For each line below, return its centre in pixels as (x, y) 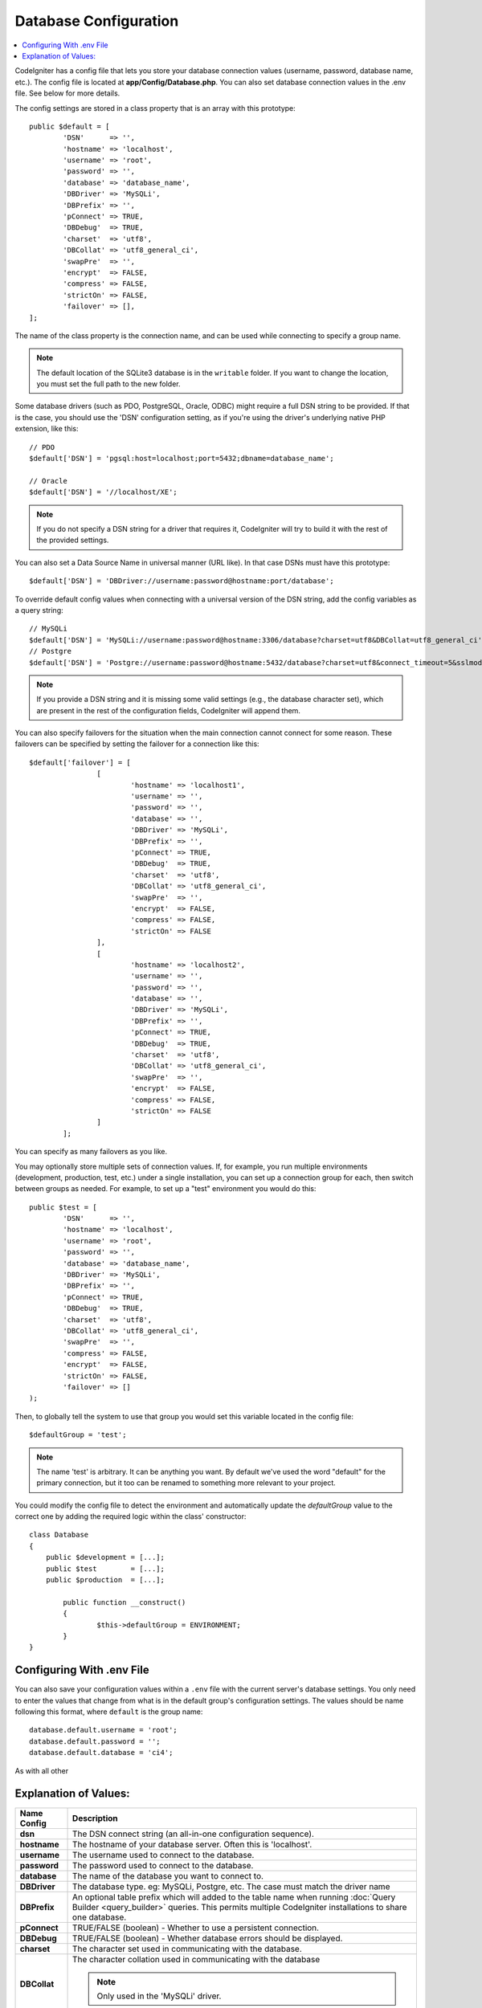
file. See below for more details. (67, 93)
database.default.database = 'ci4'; (101, 1753)
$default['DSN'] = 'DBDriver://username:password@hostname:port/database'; (182, 581)
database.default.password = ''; (95, 1741)
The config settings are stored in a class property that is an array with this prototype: (155, 108)
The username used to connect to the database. (163, 1855)
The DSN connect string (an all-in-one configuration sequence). (194, 1834)
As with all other (41, 1770)
